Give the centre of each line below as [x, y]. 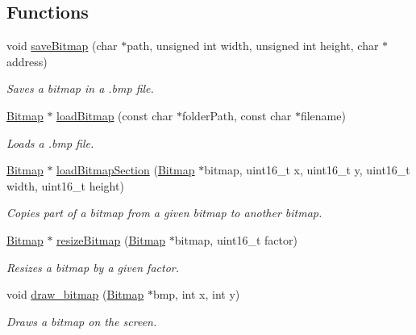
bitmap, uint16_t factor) [236, 239]
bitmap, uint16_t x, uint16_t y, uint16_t [307, 170]
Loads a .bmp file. [50, 142]
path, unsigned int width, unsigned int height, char [253, 46]
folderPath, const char [237, 115]
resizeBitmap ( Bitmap [111, 239]
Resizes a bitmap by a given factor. [93, 267]
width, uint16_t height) [65, 185]
